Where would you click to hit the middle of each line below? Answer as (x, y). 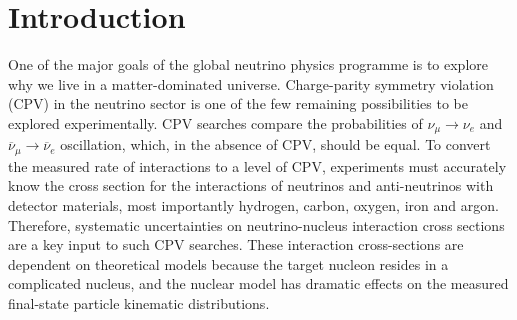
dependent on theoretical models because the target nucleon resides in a (228, 263)
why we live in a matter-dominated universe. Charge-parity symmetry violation (251, 83)
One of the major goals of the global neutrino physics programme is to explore (248, 64)
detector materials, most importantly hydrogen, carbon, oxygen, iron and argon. (253, 205)
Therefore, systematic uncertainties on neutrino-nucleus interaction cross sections (256, 224)
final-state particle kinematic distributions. (139, 302)
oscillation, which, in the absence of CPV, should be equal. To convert (275, 144)
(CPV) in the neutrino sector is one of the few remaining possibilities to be (238, 103)
